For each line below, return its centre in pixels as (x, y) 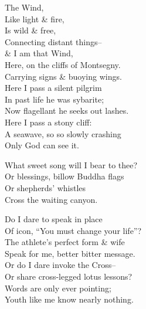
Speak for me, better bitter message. (70, 253)
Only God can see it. (42, 145)
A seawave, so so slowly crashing (63, 133)
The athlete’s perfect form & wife (65, 242)
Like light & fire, (35, 18)
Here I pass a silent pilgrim (53, 88)
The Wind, (24, 7)
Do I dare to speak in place (54, 219)
